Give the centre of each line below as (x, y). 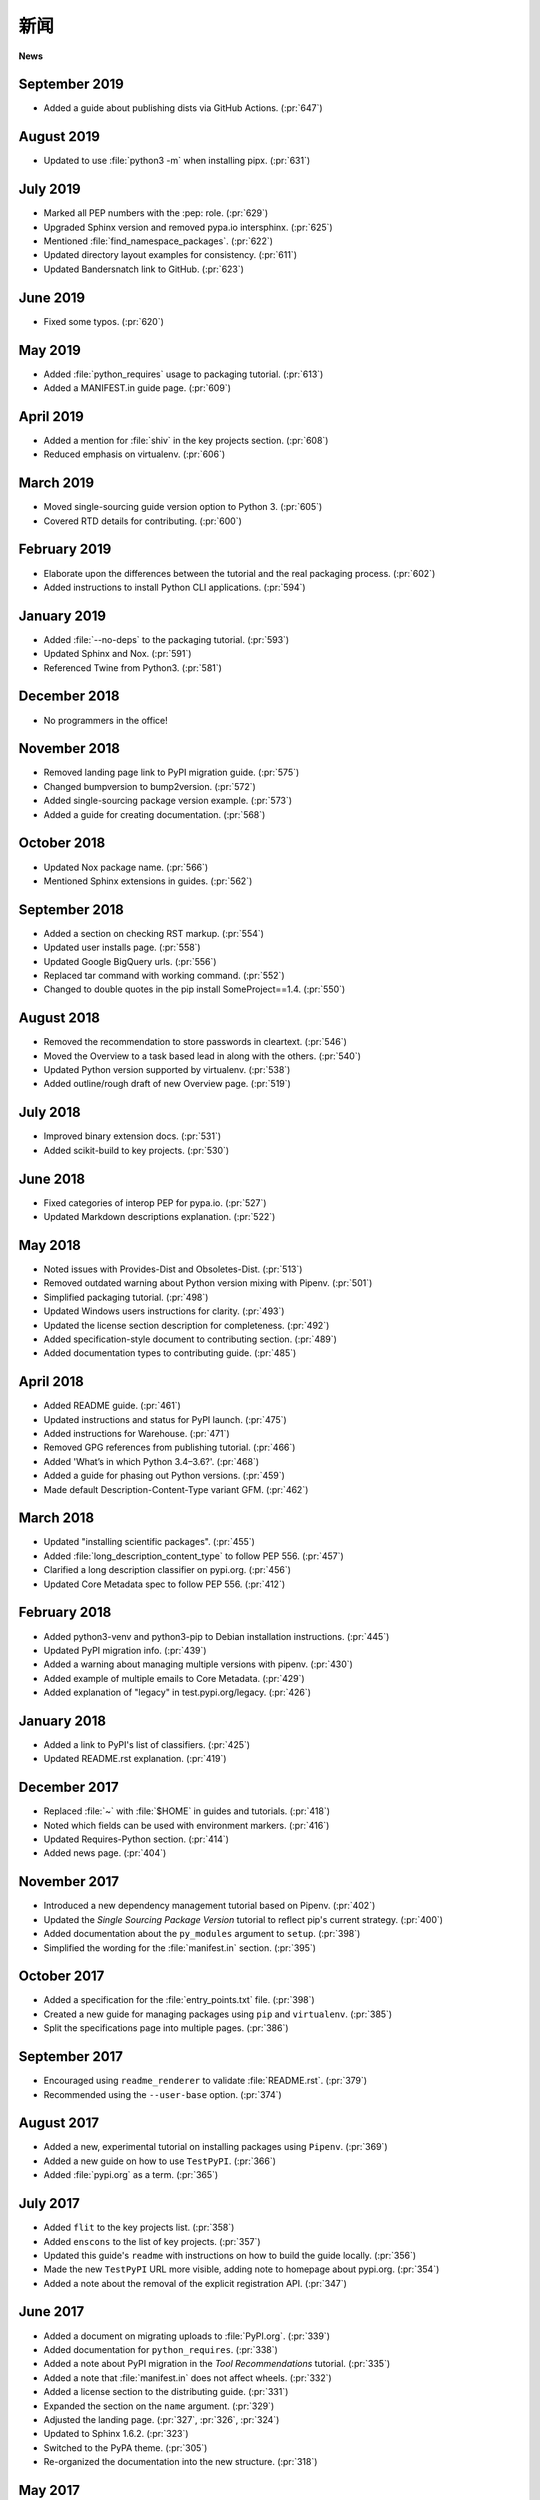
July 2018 (49, 1112)
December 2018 (69, 696)
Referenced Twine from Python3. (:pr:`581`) (132, 667)
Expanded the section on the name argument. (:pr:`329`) (159, 2406)
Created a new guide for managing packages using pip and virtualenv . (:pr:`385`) (218, 2014)
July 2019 (49, 189)
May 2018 (50, 1245)
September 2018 (71, 909)
